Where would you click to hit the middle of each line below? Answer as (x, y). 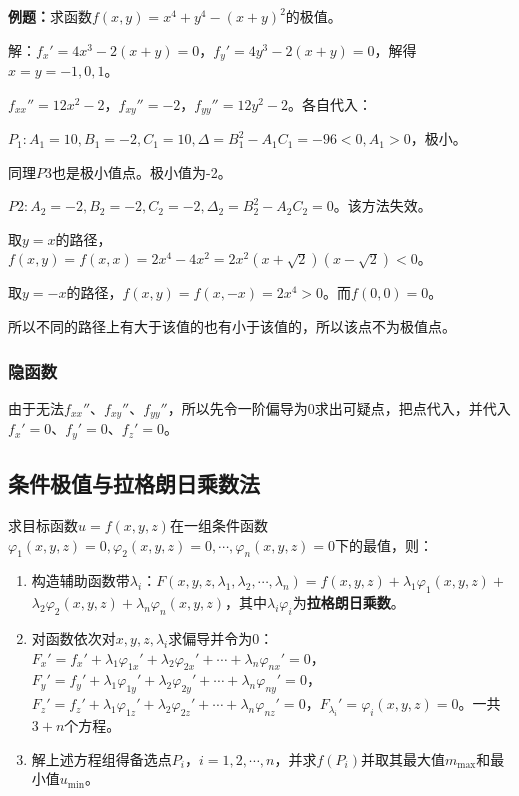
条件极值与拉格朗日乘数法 (134, 483)
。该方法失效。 (382, 205)
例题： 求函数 (50, 16)
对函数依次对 (73, 637)
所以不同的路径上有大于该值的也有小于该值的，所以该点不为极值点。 (232, 326)
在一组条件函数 (218, 524)
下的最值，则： (384, 544)
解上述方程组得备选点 (101, 758)
